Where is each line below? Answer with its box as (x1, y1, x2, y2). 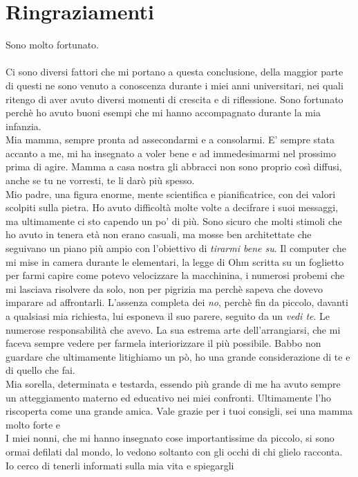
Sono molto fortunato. (6, 37, 100, 52)
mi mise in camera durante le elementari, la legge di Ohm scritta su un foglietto (6, 254, 344, 269)
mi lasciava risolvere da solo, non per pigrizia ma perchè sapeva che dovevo (6, 281, 323, 296)
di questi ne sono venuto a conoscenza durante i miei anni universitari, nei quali (6, 78, 343, 92)
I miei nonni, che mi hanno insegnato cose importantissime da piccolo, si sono (6, 431, 335, 445)
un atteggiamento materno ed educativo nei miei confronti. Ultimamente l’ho (6, 390, 332, 404)
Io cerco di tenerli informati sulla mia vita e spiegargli (6, 458, 234, 472)
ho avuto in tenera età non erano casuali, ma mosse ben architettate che (6, 227, 312, 242)
